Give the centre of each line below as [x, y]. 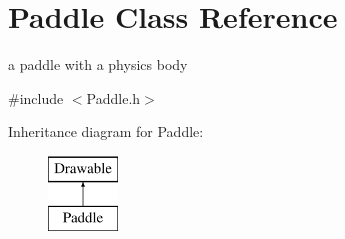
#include [36, 97]
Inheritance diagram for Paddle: [106, 131]
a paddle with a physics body [98, 64]
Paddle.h [113, 97]
